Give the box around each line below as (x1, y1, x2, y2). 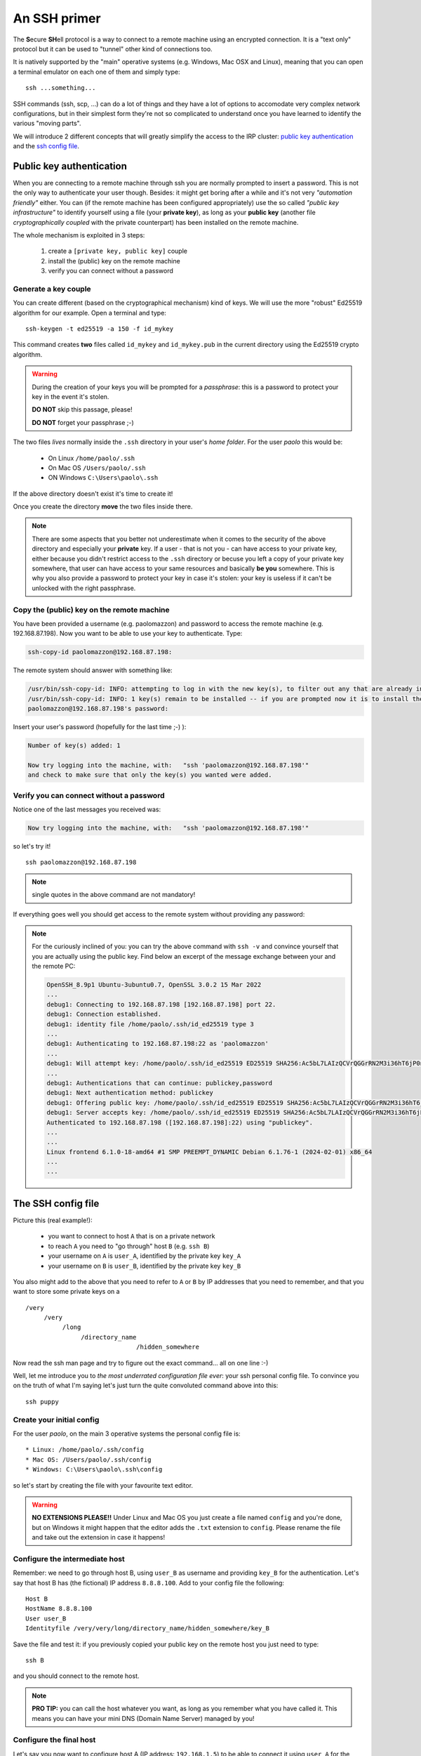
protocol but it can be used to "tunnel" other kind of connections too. (13, 44, 213, 53)
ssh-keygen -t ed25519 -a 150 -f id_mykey (25, 325, 174, 333)
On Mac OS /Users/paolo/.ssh (48, 464, 147, 472)
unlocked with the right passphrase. (32, 584, 136, 592)
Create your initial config (13, 1415, 100, 1424)
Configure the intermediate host (13, 1554, 126, 1564)
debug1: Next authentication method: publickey (46, 1089, 213, 1097)
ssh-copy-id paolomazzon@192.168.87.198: (27, 648, 173, 656)
